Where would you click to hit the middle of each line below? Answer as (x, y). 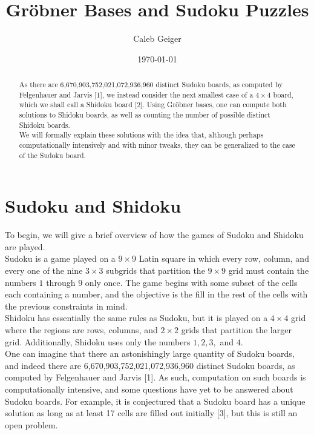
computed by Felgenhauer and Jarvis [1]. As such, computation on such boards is (155, 377)
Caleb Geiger (157, 38)
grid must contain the (269, 271)
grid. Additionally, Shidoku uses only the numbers (98, 341)
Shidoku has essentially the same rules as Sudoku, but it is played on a (136, 318)
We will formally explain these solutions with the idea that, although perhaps (141, 135)
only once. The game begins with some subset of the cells (191, 282)
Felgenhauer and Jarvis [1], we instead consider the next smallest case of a (136, 94)
